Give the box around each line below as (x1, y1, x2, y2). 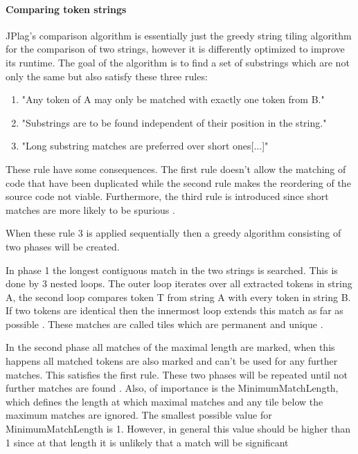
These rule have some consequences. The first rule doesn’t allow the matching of (6, 161, 346, 176)
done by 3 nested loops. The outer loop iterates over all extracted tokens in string (6, 276, 352, 291)
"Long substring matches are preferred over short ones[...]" (21, 138, 269, 153)
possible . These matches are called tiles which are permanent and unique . (6, 316, 323, 331)
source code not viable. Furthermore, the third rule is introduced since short (6, 189, 329, 203)
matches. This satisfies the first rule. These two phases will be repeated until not (6, 367, 348, 381)
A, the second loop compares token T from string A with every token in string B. (6, 289, 351, 304)
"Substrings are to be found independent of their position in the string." (21, 115, 327, 129)
